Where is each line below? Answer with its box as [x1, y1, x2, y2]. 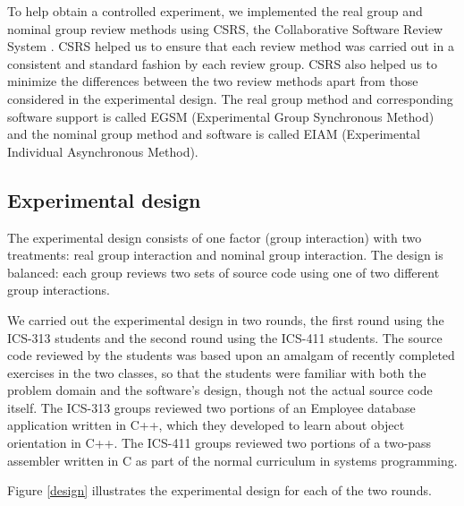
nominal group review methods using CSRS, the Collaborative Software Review [7, 19, 443, 38]
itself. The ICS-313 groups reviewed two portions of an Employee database [7, 398, 416, 416]
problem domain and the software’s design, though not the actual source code [7, 381, 433, 399]
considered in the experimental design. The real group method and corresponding [7, 89, 453, 107]
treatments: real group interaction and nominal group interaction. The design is [7, 245, 443, 264]
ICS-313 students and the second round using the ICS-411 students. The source [7, 328, 443, 347]
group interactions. [7, 280, 110, 299]
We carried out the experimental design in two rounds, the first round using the [7, 310, 444, 329]
